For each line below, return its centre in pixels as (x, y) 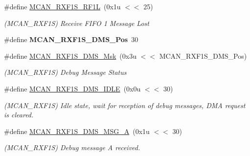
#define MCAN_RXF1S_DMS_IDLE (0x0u (72, 88)
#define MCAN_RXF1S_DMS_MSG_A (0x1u (77, 131)
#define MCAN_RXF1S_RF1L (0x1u (62, 6)
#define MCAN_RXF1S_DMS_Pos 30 (71, 39)
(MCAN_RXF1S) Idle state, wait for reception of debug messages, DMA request (125, 105)
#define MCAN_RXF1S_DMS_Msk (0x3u (70, 56)
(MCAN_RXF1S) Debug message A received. (72, 147)
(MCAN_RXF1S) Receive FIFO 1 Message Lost (77, 23)
